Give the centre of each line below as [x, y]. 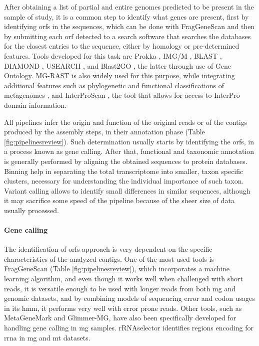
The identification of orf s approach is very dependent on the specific [108, 249]
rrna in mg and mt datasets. [47, 337]
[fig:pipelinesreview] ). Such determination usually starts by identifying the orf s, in [129, 141]
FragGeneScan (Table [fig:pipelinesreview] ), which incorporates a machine [117, 269]
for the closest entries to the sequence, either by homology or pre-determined [122, 46]
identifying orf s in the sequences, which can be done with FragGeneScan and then [129, 26]
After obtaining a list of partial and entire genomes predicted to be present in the [129, 7]
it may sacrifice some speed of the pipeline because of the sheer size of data [119, 200]
